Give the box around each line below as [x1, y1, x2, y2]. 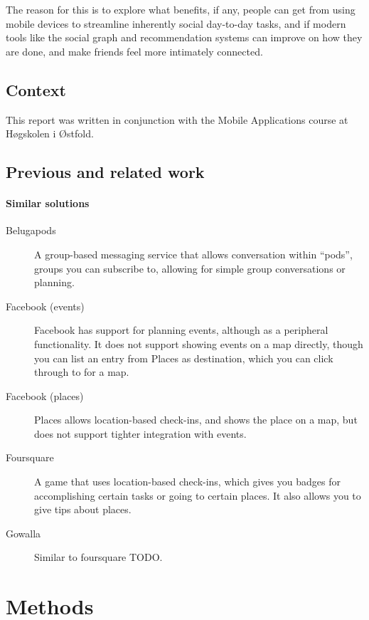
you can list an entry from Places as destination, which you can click [34, 350, 333, 365]
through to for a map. [34, 364, 129, 379]
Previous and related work [6, 161, 205, 183]
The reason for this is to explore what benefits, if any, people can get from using [6, 2, 355, 16]
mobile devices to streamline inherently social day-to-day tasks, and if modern [6, 16, 346, 31]
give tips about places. [34, 502, 132, 517]
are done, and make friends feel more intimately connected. [6, 43, 263, 58]
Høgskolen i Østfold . [6, 126, 94, 141]
